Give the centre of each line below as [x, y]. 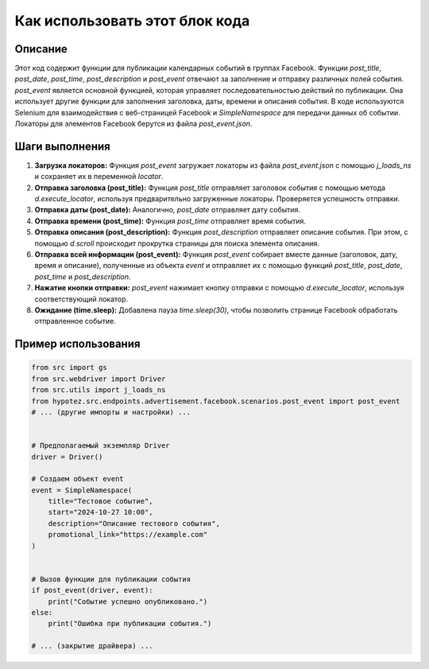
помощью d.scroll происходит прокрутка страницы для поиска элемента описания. [177, 243]
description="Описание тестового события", [134, 523]
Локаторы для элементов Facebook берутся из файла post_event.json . [133, 124]
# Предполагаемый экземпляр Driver [100, 446]
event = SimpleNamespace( [82, 490]
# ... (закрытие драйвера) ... [93, 646]
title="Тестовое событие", [101, 502]
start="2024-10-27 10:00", [101, 512]
